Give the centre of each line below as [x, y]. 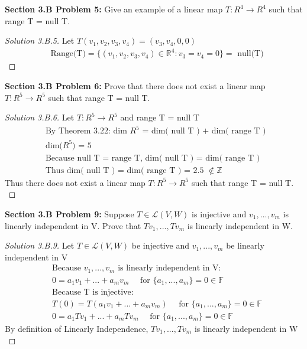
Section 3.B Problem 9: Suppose [70, 214]
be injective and [160, 245]
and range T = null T [160, 117]
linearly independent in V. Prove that [73, 225]
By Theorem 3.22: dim [86, 131]
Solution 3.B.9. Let [40, 245]
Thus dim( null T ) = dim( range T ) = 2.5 [125, 170]
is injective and [219, 214]
